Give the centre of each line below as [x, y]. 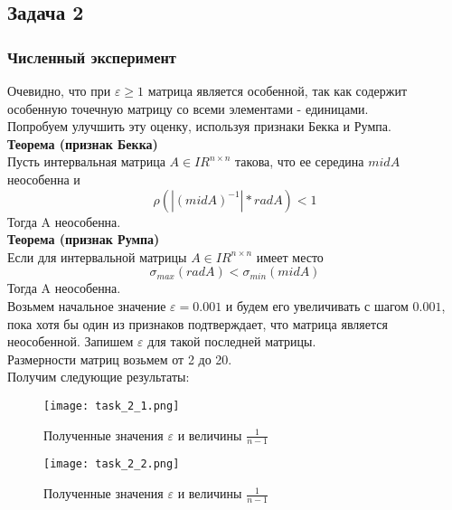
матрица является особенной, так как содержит [278, 90]
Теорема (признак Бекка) [83, 143]
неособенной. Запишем [71, 341]
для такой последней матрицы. [232, 341]
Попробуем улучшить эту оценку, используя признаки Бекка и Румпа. [199, 126]
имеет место [290, 256]
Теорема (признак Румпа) [84, 239]
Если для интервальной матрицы [97, 256]
